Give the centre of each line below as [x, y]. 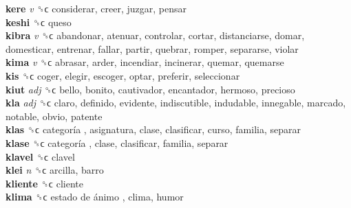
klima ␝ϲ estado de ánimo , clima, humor [95, 197]
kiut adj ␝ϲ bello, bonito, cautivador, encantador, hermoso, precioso [150, 89]
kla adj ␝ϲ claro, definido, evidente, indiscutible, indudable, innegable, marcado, [176, 103]
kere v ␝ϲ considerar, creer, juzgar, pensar [96, 8]
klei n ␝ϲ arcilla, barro [55, 170]
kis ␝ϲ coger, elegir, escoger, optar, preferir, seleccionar [123, 75]
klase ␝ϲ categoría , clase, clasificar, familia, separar [117, 142]
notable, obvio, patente [54, 116]
